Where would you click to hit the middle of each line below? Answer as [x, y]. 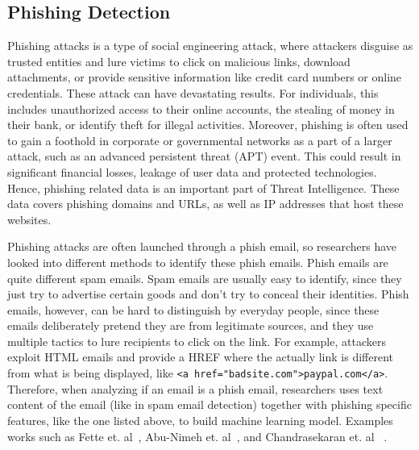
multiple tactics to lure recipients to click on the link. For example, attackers [197, 341]
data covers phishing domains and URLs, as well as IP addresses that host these [205, 204]
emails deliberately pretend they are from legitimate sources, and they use [191, 325]
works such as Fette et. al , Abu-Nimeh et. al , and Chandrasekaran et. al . [197, 436]
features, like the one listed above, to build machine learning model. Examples [200, 420]
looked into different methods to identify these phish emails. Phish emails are [198, 262]
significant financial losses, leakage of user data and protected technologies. [192, 171]
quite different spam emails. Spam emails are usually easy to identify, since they [205, 278]
